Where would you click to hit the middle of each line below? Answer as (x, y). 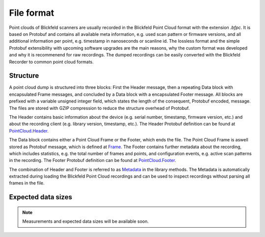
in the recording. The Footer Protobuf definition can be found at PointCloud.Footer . (93, 160)
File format (32, 13)
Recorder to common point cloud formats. (52, 62)
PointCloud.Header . (29, 131)
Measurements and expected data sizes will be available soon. (86, 221)
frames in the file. (27, 183)
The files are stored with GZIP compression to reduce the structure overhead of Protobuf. (99, 108)
